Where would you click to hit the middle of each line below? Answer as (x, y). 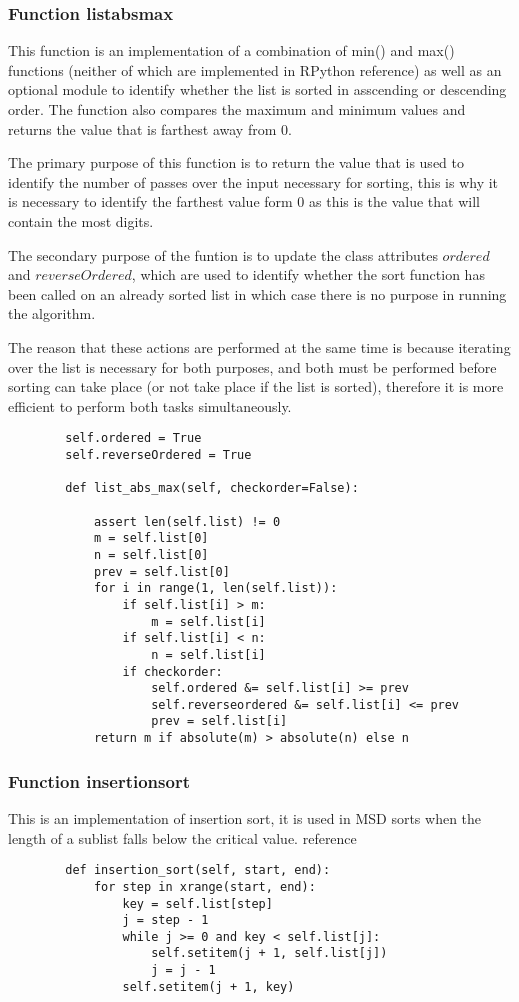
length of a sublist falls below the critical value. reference (182, 837)
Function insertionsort (99, 780)
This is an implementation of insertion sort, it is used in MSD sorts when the (245, 818)
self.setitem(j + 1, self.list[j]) (269, 953)
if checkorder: (172, 671)
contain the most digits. (81, 220)
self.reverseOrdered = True (158, 454)
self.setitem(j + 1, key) (208, 986)
